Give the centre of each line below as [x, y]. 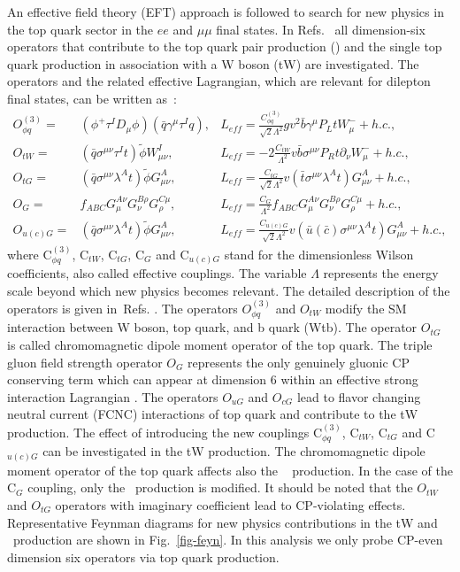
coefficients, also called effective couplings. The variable [157, 272]
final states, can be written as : [92, 98]
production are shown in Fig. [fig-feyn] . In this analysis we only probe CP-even [228, 540]
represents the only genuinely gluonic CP [299, 362]
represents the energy [381, 272]
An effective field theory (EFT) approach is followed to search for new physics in [226, 12]
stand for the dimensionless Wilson [319, 254]
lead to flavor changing [359, 396]
